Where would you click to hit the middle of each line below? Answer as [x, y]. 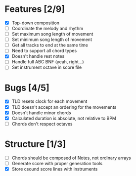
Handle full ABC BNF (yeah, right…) [48, 62]
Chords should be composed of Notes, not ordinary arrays [71, 158]
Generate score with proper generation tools [57, 163]
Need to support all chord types [44, 51]
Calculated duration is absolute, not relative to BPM [64, 118]
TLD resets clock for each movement [49, 101]
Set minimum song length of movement [52, 40]
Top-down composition [36, 23]
